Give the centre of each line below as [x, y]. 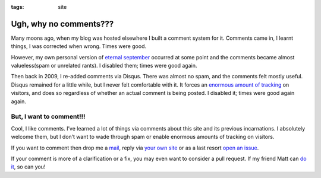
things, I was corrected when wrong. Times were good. [79, 46]
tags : [18, 7]
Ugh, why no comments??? [62, 24]
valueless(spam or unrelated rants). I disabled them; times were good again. [104, 66]
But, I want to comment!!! [48, 117]
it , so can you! [28, 167]
